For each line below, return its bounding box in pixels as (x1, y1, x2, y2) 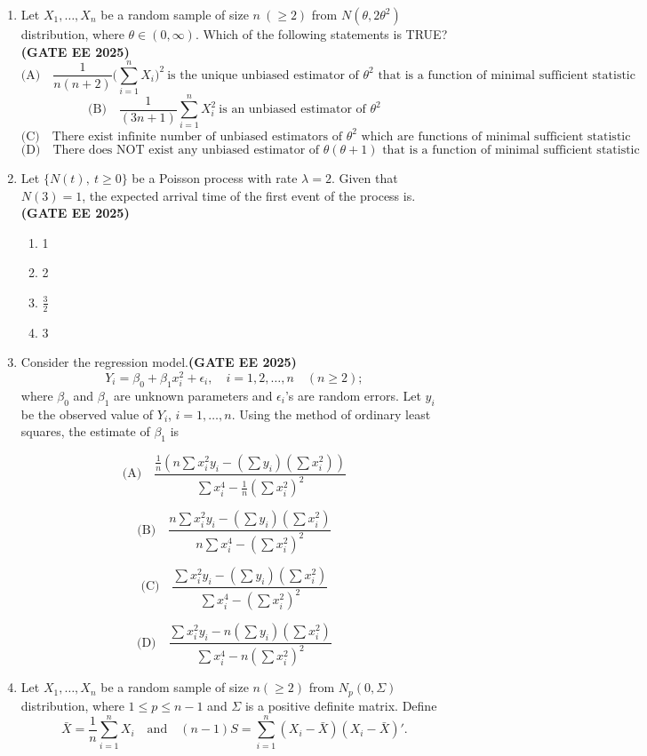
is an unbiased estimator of (219, 103, 366, 116)
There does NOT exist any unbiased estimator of (52, 143, 320, 156)
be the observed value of (20, 404, 154, 423)
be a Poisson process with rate (132, 168, 298, 187)
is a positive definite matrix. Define (244, 696, 437, 714)
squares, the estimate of (20, 422, 150, 441)
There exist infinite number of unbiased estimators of (52, 130, 343, 143)
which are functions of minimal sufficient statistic (361, 130, 631, 143)
